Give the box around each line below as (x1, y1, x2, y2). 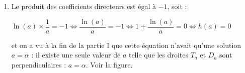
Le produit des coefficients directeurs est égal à (11, 1, 156, 11)
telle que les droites (128, 49, 188, 60)
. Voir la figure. (86, 59, 133, 69)
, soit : (167, 1, 187, 11)
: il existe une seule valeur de (31, 49, 121, 60)
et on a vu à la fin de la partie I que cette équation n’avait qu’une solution (11, 39, 241, 50)
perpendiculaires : (11, 59, 66, 69)
